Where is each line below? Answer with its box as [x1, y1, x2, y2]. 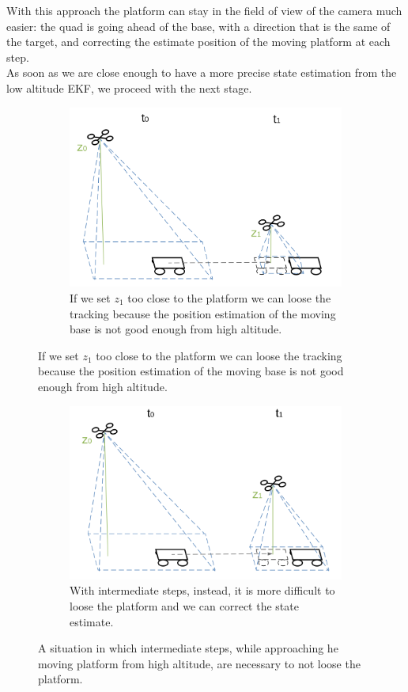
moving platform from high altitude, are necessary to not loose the [38, 655, 361, 671]
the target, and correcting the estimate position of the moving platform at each [6, 33, 391, 50]
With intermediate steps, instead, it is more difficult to [70, 582, 335, 599]
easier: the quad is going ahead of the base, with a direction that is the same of [6, 17, 391, 34]
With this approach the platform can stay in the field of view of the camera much [6, 2, 402, 18]
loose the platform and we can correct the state [70, 598, 299, 614]
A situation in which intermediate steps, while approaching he [38, 640, 338, 656]
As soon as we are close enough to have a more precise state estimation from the [6, 64, 397, 81]
